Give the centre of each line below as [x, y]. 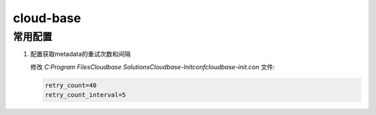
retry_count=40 [71, 85]
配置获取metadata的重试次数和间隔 [80, 54]
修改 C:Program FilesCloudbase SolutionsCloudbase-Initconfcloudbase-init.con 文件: [152, 67]
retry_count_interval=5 [86, 95]
